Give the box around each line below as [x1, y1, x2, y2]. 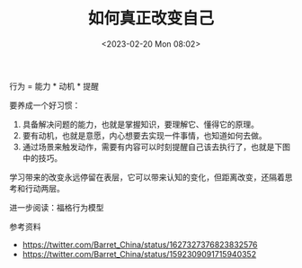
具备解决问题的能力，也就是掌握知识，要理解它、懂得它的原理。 [22, 119, 259, 130]
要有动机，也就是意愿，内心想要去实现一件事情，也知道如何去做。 [22, 130, 267, 140]
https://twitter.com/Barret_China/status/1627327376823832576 [22, 239, 258, 250]
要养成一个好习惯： [9, 100, 81, 111]
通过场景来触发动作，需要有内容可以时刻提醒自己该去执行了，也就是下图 [22, 141, 290, 152]
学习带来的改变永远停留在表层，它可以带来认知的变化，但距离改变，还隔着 [9, 172, 285, 183]
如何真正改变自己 [87, 8, 214, 29]
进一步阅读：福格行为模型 [9, 201, 104, 212]
